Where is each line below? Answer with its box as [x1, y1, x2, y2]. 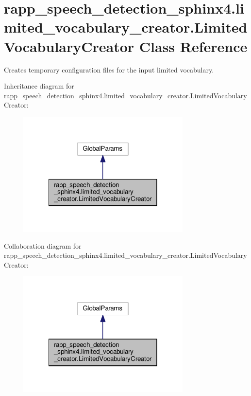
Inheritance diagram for [4, 81, 74, 91]
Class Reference [139, 36, 248, 56]
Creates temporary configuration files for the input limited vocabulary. [4, 64, 214, 74]
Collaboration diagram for [4, 240, 82, 251]
